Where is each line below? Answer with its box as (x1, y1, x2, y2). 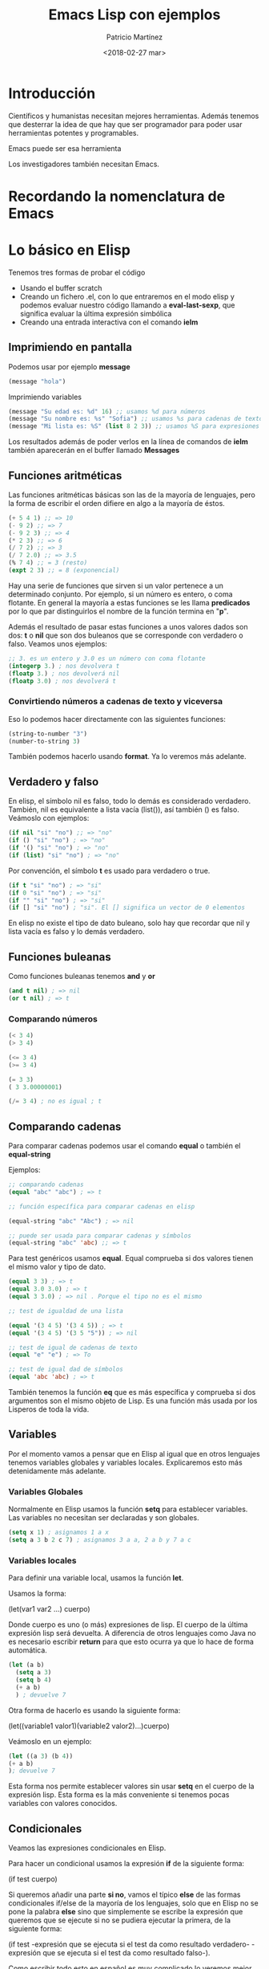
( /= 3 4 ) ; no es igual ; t (8, 1098, 102, 1106)
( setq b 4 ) (15, 1676, 52, 1684)
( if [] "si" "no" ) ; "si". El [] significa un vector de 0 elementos (8, 903, 246, 912)
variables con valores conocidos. (8, 1799, 118, 1808)
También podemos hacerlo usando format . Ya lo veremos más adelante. (8, 752, 247, 761)
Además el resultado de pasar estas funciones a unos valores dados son (8, 622, 248, 631)
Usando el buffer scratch (19, 283, 102, 292)
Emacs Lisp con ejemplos (48, 6, 221, 24)
